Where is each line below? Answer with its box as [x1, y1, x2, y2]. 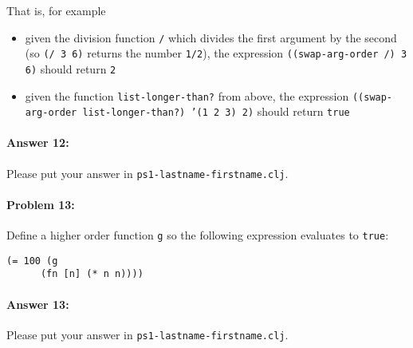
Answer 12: [6, 134, 69, 151]
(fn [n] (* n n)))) [40, 268, 144, 280]
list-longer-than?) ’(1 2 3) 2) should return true [82, 103, 350, 120]
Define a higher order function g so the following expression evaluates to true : [6, 227, 389, 243]
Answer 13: [6, 295, 69, 312]
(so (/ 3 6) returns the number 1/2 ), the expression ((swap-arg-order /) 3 [25, 45, 407, 61]
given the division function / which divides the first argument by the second [25, 29, 397, 45]
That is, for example [6, 2, 106, 18]
